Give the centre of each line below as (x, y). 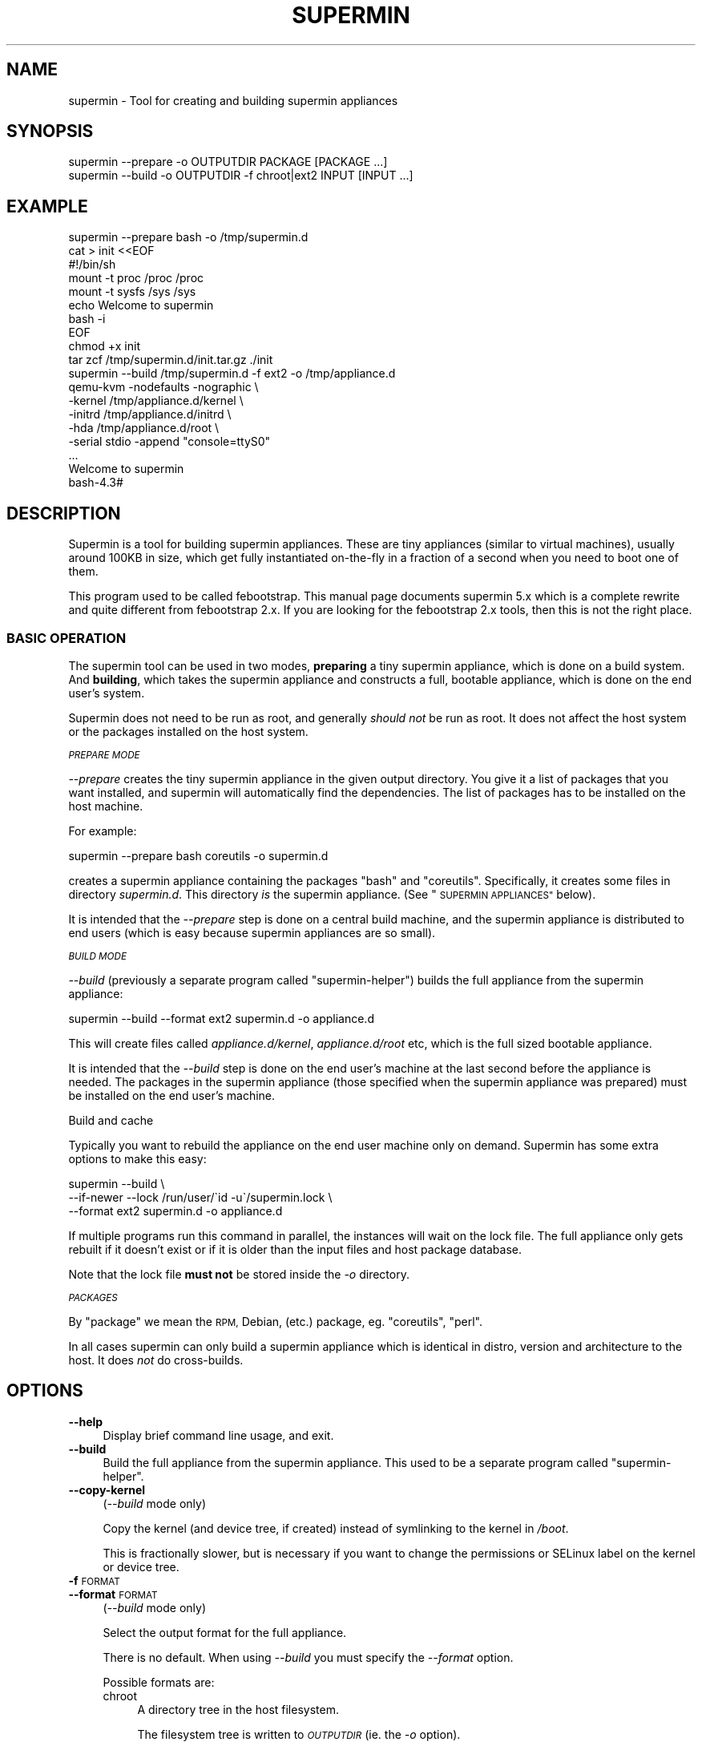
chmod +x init (104, 346)
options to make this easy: (137, 1158)
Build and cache (111, 1120)
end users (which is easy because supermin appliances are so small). (252, 932)
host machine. (106, 806)
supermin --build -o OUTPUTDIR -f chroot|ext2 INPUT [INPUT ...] (241, 176)
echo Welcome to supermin (141, 305)
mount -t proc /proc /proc (136, 278)
